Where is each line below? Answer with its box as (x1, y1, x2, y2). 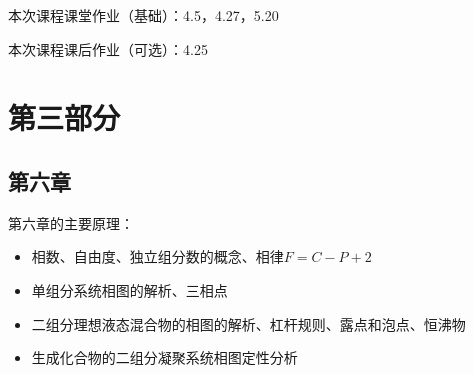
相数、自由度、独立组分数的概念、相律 (31, 246, 284, 267)
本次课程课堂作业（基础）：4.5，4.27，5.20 (8, 5, 279, 25)
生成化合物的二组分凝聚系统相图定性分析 (31, 347, 298, 368)
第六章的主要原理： (8, 212, 134, 233)
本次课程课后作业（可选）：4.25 (8, 38, 208, 59)
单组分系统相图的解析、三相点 (31, 279, 228, 300)
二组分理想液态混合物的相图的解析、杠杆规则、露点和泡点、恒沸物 (31, 313, 466, 334)
